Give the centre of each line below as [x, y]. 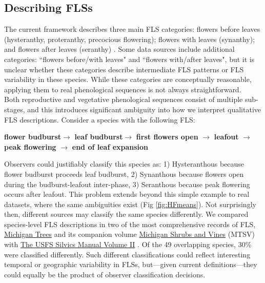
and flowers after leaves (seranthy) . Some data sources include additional [119, 49]
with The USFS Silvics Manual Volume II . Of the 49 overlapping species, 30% [128, 244]
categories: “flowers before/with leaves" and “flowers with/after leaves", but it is [129, 59]
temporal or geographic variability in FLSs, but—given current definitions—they [131, 264]
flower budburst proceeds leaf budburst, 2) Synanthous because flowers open [124, 174]
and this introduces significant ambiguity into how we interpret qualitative [144, 109]
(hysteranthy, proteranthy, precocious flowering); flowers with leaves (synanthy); [130, 39]
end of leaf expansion [110, 146]
